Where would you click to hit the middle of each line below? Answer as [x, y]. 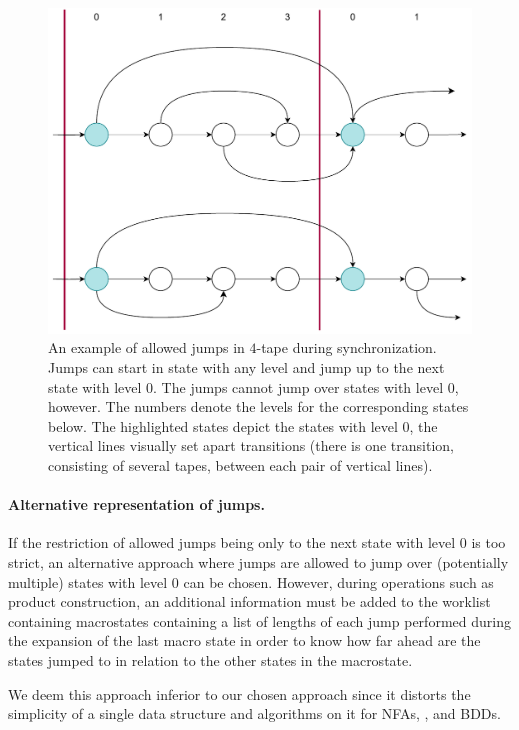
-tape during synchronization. [346, 347]
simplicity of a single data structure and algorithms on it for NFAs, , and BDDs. [254, 713]
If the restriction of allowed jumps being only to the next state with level [232, 542]
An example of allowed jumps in [146, 347]
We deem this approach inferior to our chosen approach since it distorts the [239, 693]
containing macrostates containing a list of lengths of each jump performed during [259, 620]
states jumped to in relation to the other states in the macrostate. [210, 659]
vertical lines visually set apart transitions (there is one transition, [251, 445]
